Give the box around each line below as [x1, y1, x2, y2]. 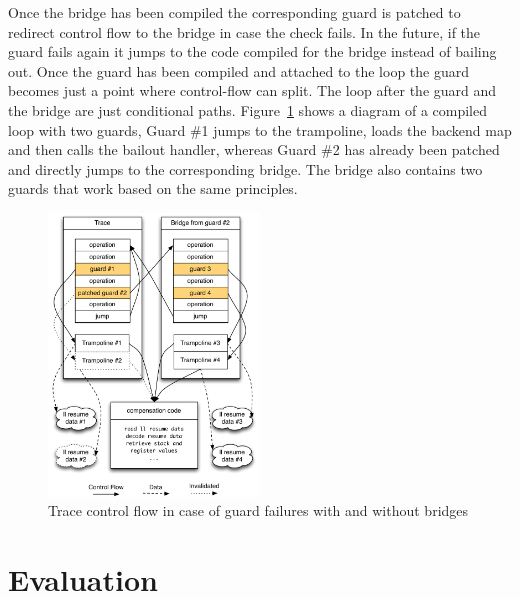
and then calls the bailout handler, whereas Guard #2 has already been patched [8, 139, 500, 160]
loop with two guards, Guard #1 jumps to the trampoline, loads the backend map [8, 119, 512, 140]
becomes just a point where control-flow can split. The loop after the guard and [8, 80, 497, 101]
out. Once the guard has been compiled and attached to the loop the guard [8, 60, 470, 81]
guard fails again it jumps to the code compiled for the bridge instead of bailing [8, 41, 497, 62]
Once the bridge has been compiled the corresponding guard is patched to [8, 2, 461, 22]
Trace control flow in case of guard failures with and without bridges [48, 500, 469, 521]
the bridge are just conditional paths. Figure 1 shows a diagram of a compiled [8, 99, 488, 120]
